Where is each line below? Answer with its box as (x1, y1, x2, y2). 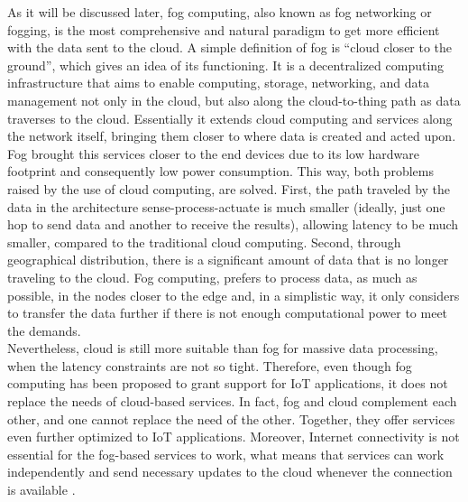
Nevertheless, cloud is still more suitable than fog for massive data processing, (7, 339, 438, 358)
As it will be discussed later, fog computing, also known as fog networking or (7, 3, 432, 21)
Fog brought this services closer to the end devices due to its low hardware (7, 144, 419, 163)
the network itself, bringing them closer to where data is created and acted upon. (7, 126, 456, 145)
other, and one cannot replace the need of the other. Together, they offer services (7, 409, 455, 428)
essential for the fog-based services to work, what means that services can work (7, 444, 445, 463)
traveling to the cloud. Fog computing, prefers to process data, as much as (7, 267, 418, 286)
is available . (7, 480, 76, 499)
